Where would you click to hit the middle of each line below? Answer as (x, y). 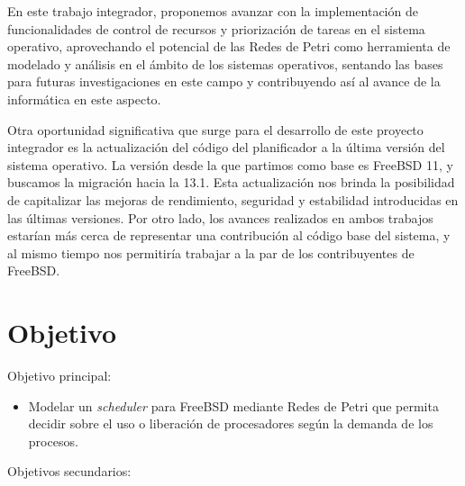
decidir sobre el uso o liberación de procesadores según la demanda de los (231, 423)
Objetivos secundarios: (69, 471)
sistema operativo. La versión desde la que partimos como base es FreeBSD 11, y (230, 164)
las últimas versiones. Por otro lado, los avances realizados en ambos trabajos (220, 217)
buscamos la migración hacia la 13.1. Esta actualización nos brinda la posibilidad (231, 182)
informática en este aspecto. (84, 99)
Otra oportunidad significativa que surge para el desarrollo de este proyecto (215, 129)
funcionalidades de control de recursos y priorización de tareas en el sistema (216, 28)
